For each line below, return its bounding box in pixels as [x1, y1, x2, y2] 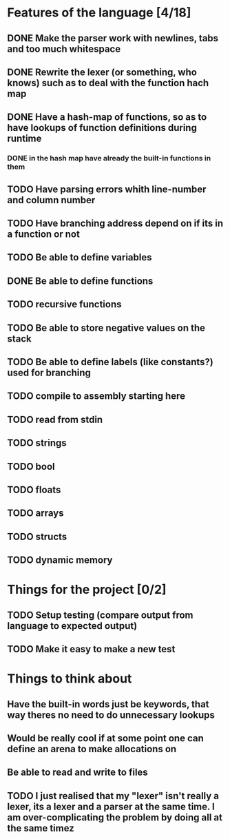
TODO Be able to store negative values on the [7, 322, 205, 333]
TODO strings [7, 437, 67, 449]
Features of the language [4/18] [7, 5, 191, 21]
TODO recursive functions [7, 298, 122, 311]
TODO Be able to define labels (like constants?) [7, 356, 213, 368]
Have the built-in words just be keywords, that [7, 698, 209, 710]
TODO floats [7, 484, 61, 495]
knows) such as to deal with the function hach [7, 77, 209, 89]
